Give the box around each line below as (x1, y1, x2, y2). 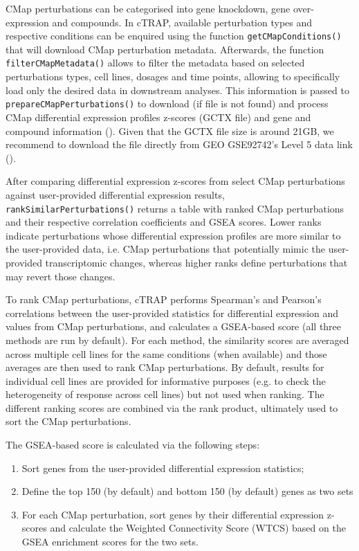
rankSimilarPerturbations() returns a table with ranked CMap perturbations (6, 201, 344, 215)
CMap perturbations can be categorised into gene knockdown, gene (6, 1, 291, 15)
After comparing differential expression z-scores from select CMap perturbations (6, 174, 345, 188)
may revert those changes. (6, 269, 116, 283)
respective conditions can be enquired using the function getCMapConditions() (6, 28, 342, 43)
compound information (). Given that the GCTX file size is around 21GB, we (6, 123, 334, 138)
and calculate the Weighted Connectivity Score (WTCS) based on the (50, 521, 346, 535)
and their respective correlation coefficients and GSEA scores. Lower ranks (6, 215, 322, 229)
